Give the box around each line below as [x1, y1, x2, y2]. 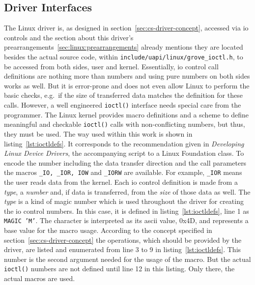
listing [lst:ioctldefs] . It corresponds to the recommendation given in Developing [4, 138, 244, 148]
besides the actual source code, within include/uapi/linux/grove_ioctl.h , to [4, 51, 243, 61]
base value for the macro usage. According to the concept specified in [4, 225, 212, 235]
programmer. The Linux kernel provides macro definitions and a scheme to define [4, 109, 249, 119]
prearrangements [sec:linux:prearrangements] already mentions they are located [4, 42, 243, 52]
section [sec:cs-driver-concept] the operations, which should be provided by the [4, 234, 242, 245]
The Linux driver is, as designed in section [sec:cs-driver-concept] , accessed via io [4, 23, 249, 33]
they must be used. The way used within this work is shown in [4, 128, 193, 139]
